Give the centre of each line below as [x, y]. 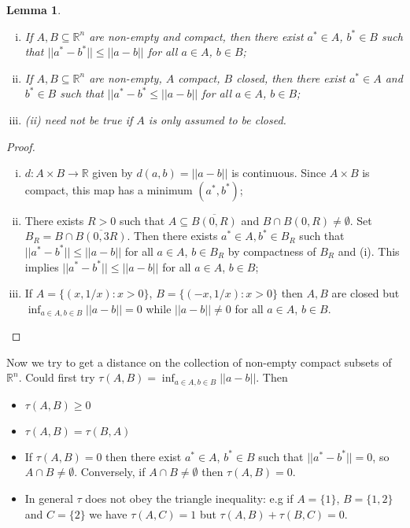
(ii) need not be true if [79, 119]
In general [49, 498]
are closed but [366, 293]
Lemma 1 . [34, 9]
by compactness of [272, 251]
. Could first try [57, 377]
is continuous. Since [279, 173]
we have [108, 513]
